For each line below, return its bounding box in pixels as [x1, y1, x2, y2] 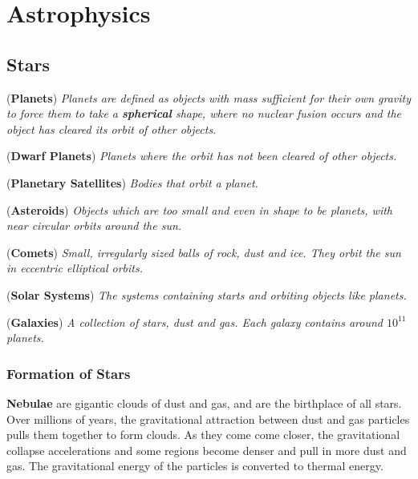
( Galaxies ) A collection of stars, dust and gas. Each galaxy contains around [6, 313, 383, 330]
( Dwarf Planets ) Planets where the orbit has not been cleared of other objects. [6, 147, 397, 164]
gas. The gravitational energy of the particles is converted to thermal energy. [6, 457, 384, 474]
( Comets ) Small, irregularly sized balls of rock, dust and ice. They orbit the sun [6, 244, 401, 260]
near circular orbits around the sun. [6, 217, 182, 234]
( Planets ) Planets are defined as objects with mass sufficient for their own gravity [6, 89, 412, 106]
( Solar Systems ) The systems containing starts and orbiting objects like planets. [6, 286, 407, 303]
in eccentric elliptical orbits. [6, 260, 144, 276]
